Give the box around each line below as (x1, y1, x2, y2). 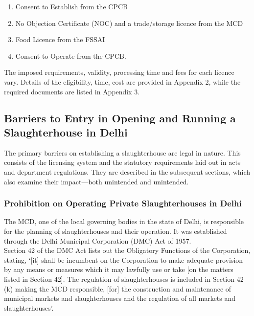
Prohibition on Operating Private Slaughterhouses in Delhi (4, 197, 242, 209)
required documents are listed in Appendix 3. (4, 86, 140, 96)
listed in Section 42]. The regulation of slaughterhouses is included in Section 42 (4, 273, 244, 284)
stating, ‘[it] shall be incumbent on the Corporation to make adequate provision (4, 254, 243, 265)
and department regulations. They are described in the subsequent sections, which (4, 166, 251, 177)
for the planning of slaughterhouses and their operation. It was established (4, 226, 227, 236)
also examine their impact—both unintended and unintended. (4, 176, 189, 186)
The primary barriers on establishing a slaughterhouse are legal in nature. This (4, 147, 241, 158)
